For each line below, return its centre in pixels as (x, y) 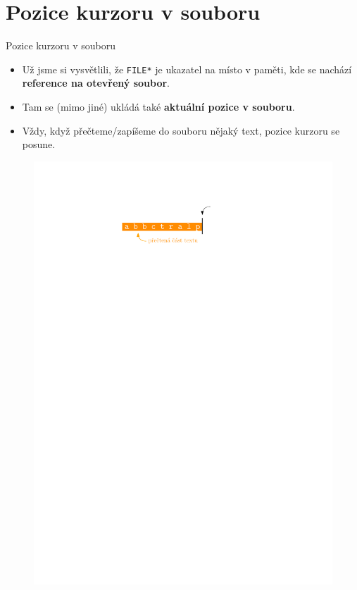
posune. (39, 144)
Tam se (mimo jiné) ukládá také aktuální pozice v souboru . (158, 106)
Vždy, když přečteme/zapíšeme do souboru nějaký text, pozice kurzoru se (181, 130)
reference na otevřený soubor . (96, 83)
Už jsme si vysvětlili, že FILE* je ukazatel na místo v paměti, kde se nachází (187, 69)
